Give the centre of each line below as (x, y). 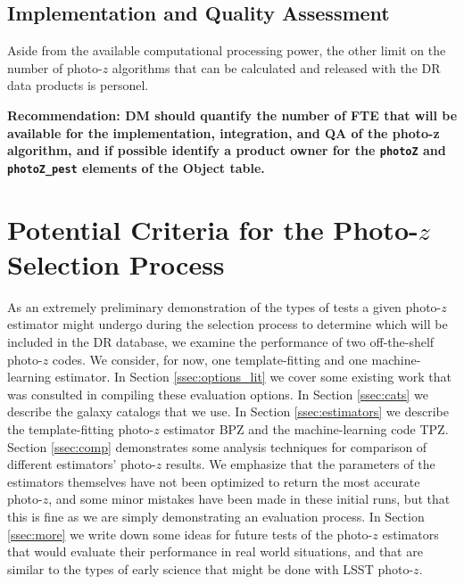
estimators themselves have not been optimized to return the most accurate (214, 481)
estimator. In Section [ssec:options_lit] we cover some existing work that (253, 377)
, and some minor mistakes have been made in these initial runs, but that (249, 499)
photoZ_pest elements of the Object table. (136, 167)
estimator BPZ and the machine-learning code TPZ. (306, 428)
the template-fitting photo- (81, 428)
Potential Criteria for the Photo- (213, 229)
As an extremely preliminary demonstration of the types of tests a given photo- (224, 306)
